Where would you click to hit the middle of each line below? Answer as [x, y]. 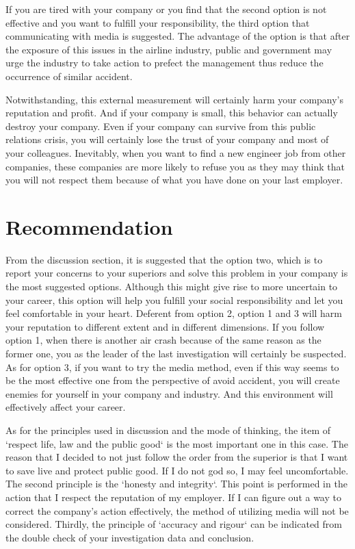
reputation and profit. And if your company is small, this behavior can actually [172, 113]
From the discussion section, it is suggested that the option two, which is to [164, 259]
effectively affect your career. [66, 407]
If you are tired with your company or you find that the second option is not [166, 9]
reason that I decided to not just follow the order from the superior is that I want [177, 457]
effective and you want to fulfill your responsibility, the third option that [158, 22]
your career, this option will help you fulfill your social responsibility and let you [174, 299]
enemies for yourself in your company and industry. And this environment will [169, 393]
